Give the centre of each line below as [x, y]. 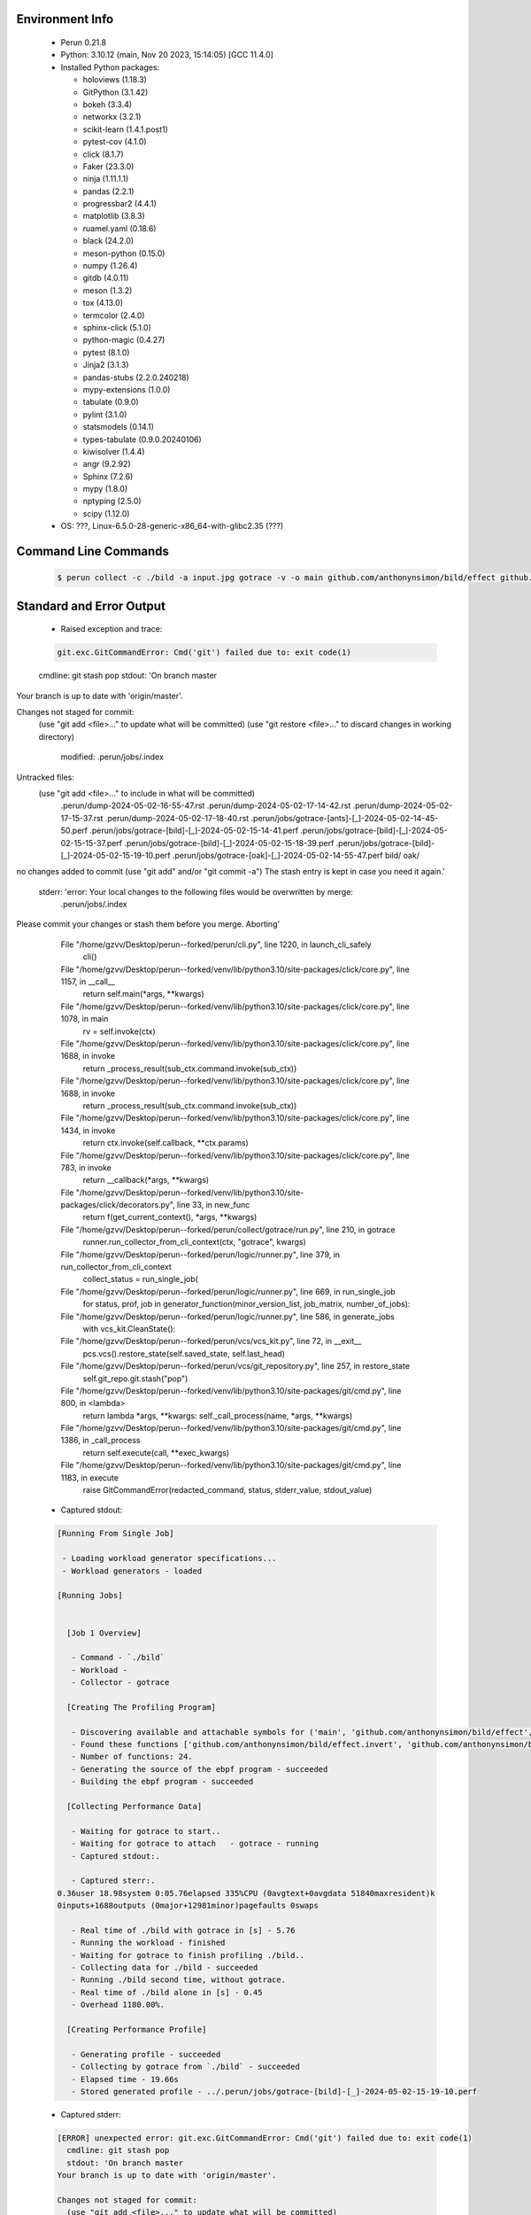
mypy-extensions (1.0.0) [127, 389]
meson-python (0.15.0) [124, 253]
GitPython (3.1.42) [115, 92]
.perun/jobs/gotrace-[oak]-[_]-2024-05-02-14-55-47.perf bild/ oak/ [296, 855]
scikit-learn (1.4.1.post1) [125, 129]
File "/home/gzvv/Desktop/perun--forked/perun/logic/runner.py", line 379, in [200, 1255]
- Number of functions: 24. [132, 1757]
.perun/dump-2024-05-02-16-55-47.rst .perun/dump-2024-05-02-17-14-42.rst [206, 805]
